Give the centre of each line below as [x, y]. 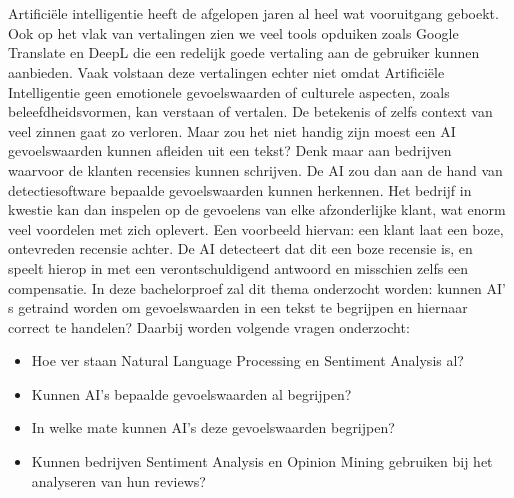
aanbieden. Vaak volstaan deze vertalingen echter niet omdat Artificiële [226, 71]
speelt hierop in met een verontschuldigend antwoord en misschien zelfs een [238, 267]
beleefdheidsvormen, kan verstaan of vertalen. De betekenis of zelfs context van [250, 111]
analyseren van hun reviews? [118, 480]
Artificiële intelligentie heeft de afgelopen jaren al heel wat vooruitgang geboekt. [253, 13]
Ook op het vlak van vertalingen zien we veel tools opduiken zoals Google [233, 32]
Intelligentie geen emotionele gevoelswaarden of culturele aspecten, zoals [229, 91]
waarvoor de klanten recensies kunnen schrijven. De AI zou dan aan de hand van [255, 169]
